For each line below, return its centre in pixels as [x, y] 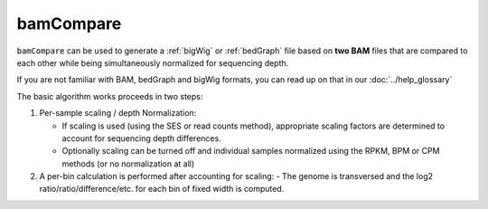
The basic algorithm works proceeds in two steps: [110, 96]
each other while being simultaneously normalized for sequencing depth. [153, 62]
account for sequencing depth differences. [141, 138]
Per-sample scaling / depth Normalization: [118, 113]
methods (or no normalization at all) [128, 164]
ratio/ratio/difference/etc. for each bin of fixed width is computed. [162, 189]
